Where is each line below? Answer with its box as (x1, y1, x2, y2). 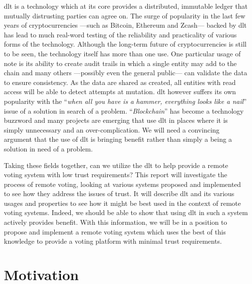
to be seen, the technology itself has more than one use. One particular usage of (4, 48, 241, 58)
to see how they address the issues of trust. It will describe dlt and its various (4, 188, 235, 199)
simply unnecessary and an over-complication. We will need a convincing (4, 124, 220, 134)
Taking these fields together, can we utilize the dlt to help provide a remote (4, 160, 228, 170)
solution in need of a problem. (4, 143, 93, 153)
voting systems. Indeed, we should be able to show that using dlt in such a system (4, 207, 248, 217)
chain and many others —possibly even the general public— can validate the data (4, 67, 247, 78)
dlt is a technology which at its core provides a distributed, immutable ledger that (4, 1, 248, 11)
